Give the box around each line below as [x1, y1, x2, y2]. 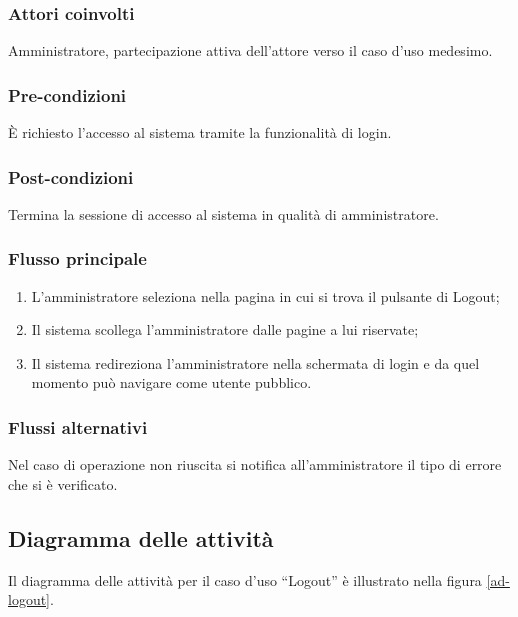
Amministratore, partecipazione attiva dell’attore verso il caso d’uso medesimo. [8, 40, 493, 61]
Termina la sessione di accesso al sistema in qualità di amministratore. [8, 203, 439, 224]
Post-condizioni [8, 164, 134, 189]
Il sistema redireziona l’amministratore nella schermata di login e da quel [31, 352, 480, 373]
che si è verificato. [8, 473, 118, 494]
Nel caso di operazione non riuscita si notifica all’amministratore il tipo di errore [8, 454, 502, 475]
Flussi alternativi [8, 414, 148, 439]
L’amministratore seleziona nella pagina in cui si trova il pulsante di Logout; [31, 285, 500, 306]
